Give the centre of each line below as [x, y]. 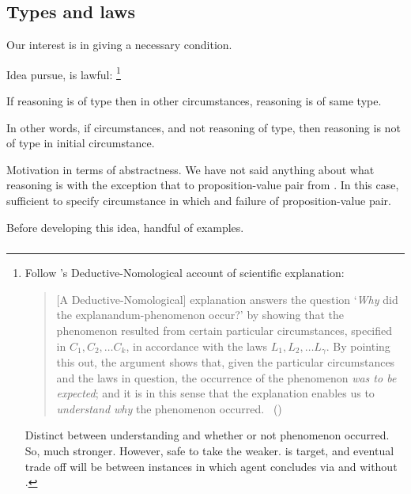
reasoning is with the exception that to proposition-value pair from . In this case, [203, 185]
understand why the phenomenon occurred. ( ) [169, 408]
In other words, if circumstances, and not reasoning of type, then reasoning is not [204, 127]
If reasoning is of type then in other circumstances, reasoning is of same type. [194, 101]
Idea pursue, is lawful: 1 [64, 73]
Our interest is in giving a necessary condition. [119, 45]
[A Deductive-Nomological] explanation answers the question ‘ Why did [227, 299]
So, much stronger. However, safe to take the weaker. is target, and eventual [209, 450]
